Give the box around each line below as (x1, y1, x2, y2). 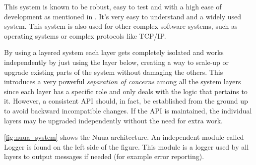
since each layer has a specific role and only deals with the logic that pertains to (4, 86, 248, 96)
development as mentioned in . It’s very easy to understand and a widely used (4, 11, 242, 21)
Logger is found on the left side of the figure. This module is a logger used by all (4, 141, 249, 152)
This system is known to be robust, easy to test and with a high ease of (4, 1, 222, 11)
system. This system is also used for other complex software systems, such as (4, 21, 238, 31)
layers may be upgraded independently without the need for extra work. (4, 115, 223, 125)
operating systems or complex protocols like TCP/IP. (4, 30, 166, 41)
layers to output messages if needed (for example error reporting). (4, 151, 204, 162)
